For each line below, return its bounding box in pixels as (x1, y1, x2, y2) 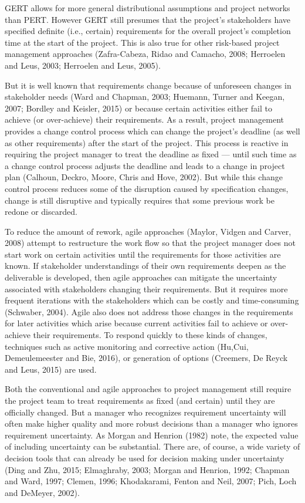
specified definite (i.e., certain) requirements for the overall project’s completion (5, 25, 291, 37)
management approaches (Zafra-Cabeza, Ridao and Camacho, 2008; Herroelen (5, 48, 286, 60)
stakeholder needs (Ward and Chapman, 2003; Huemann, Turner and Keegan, (5, 90, 285, 103)
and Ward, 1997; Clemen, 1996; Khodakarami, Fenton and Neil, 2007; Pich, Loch (5, 475, 297, 487)
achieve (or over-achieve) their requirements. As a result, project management (5, 113, 284, 126)
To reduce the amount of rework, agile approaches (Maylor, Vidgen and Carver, (5, 225, 292, 237)
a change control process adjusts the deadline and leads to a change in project (5, 159, 285, 171)
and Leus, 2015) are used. (5, 363, 97, 375)
